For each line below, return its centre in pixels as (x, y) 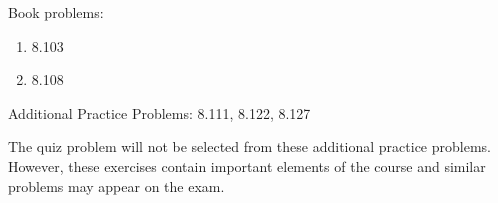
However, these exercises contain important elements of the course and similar (247, 165)
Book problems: (56, 12)
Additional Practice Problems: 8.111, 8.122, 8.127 (159, 112)
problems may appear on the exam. (116, 185)
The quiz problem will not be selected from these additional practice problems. (249, 146)
